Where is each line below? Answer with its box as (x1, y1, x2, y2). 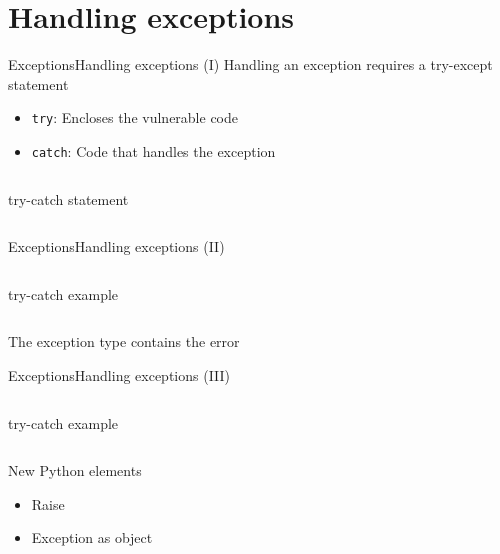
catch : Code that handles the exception (31, 140, 276, 161)
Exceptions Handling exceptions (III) (8, 365, 231, 385)
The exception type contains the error (8, 331, 240, 352)
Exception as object (31, 527, 153, 548)
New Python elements (8, 460, 142, 481)
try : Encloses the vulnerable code (31, 107, 238, 128)
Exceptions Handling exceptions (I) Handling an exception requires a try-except (8, 54, 493, 75)
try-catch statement (8, 188, 129, 209)
